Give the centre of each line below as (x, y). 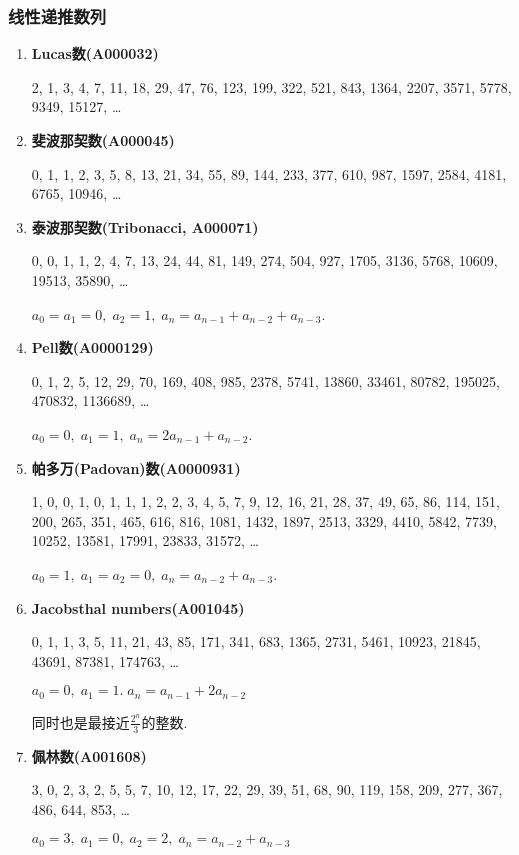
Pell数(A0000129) (92, 347)
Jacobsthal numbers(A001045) (138, 607)
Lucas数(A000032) (95, 53)
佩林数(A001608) (89, 755)
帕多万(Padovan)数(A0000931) (136, 467)
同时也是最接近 (80, 721)
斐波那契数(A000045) (103, 140)
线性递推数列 (57, 15)
